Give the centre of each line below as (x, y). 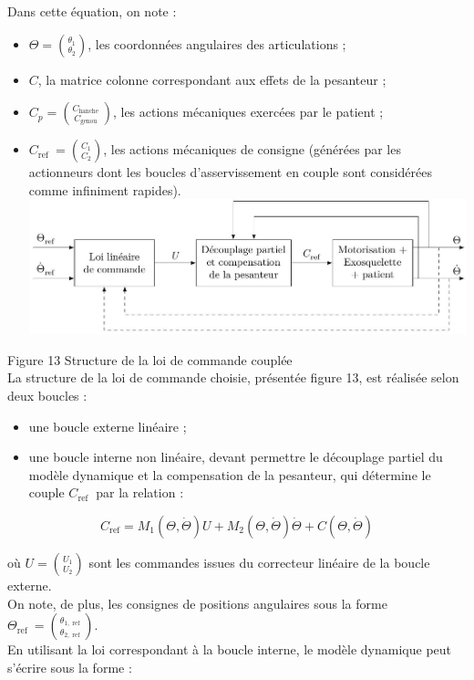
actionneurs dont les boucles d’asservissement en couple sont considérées (231, 172)
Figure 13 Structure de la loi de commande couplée (150, 359)
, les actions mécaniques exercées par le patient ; (248, 112)
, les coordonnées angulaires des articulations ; (217, 43)
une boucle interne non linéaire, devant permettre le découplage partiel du (236, 457)
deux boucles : (47, 396)
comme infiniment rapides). (105, 189)
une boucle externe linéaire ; (108, 426)
